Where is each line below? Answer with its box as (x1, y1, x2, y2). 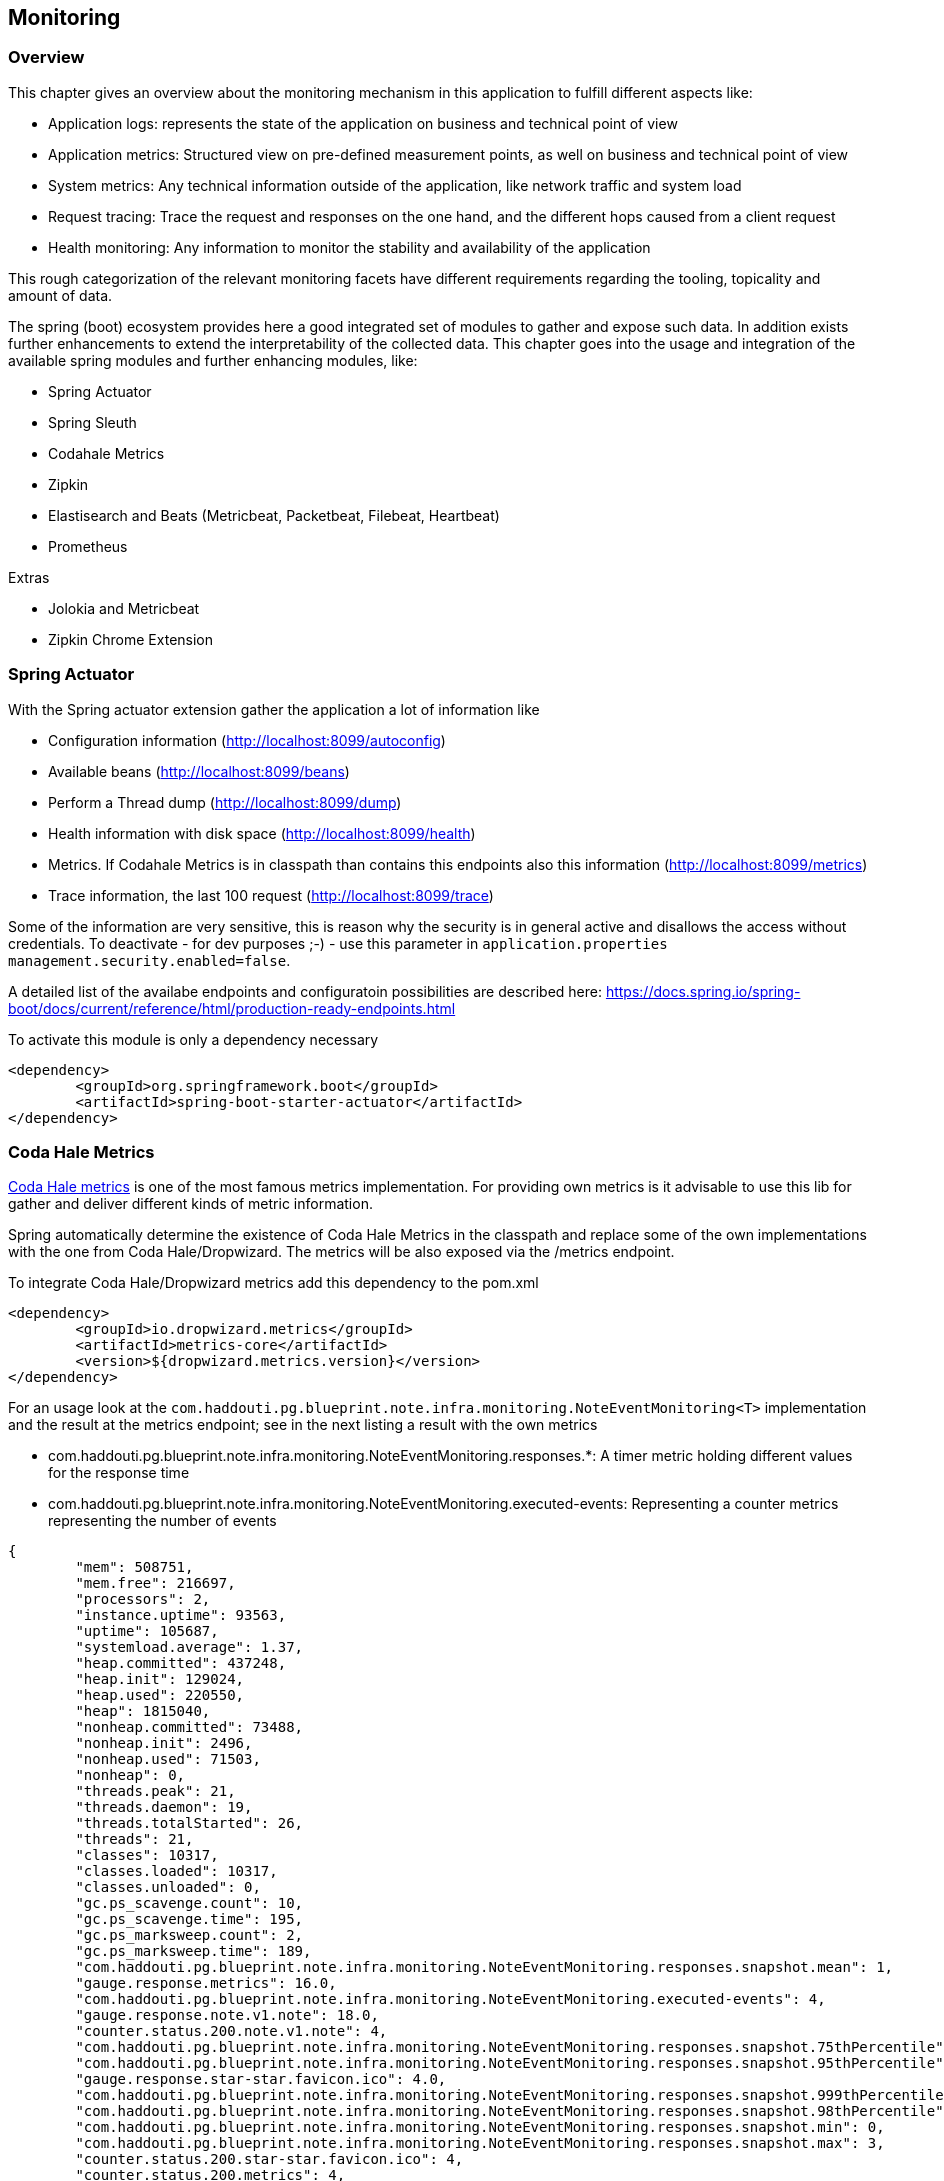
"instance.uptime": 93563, (75, 1607, 287, 1624)
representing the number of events (48, 1512, 277, 1530)
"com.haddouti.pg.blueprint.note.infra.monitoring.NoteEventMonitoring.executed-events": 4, (75, 1991, 826, 2008)
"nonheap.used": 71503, (75, 1751, 261, 1768)
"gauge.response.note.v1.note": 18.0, (75, 2007, 379, 2024)
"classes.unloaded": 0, (75, 1879, 261, 1896)
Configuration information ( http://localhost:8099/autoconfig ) (48, 731, 446, 749)
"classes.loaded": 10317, (75, 1863, 278, 1880)
